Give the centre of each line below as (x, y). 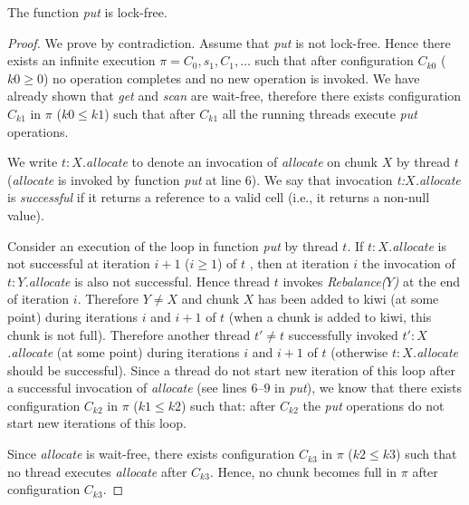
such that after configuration (334, 60)
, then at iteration (299, 263)
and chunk (211, 299)
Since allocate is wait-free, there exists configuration (151, 454)
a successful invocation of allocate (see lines (127, 388)
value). (26, 214)
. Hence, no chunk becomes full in (303, 471)
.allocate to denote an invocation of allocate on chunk (230, 162)
